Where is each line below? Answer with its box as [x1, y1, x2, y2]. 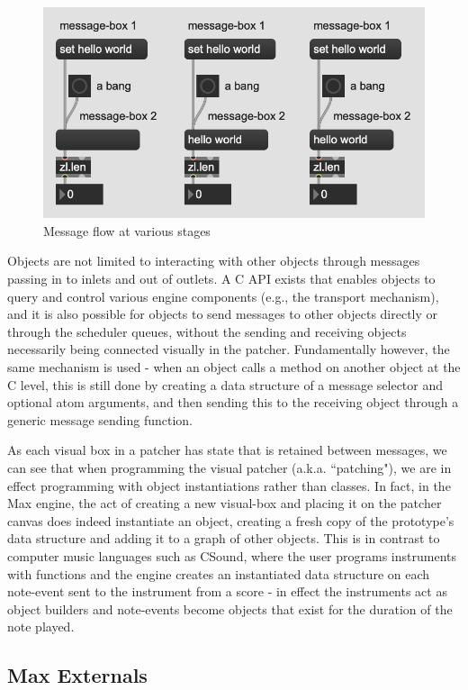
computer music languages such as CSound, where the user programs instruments [7, 546, 456, 565]
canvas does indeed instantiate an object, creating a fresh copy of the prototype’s [7, 511, 454, 530]
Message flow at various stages [43, 221, 211, 240]
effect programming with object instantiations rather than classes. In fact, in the [7, 476, 451, 495]
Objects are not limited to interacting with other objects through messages [7, 251, 420, 270]
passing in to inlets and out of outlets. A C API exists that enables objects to [7, 269, 436, 288]
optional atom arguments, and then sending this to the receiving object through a [7, 393, 459, 412]
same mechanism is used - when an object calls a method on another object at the [7, 358, 461, 377]
